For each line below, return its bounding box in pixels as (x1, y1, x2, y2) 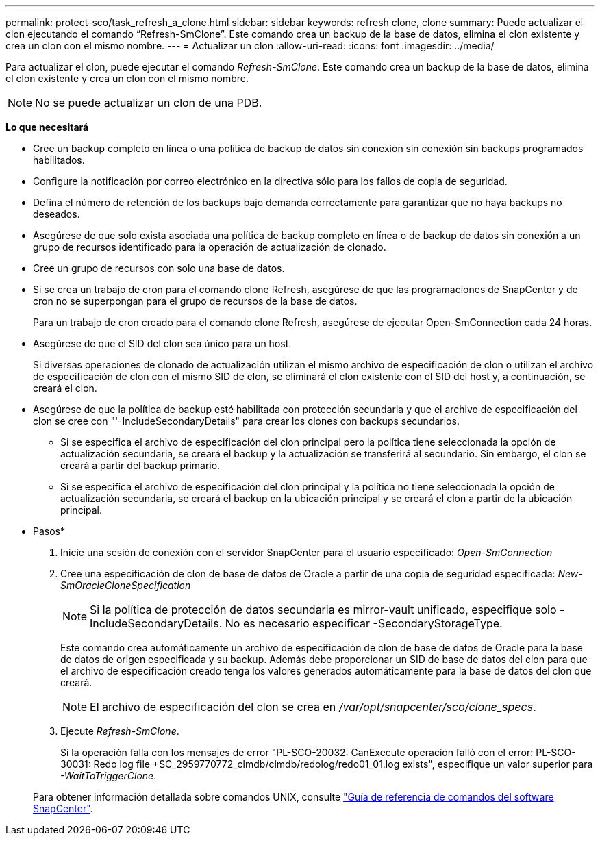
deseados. (33, 208, 80, 220)
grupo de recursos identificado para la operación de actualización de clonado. (33, 241, 386, 253)
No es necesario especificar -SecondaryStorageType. (225, 616, 503, 630)
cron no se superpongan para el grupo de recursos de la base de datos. (33, 295, 358, 307)
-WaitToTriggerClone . (60, 770, 157, 781)
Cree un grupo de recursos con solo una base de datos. (33, 262, 285, 274)
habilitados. (33, 154, 85, 166)
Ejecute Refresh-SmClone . (60, 725, 179, 737)
